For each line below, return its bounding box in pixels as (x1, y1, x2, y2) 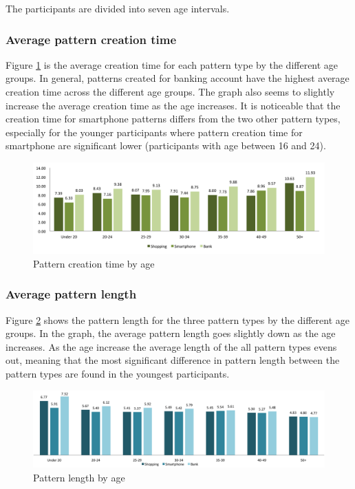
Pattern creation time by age (33, 256, 155, 270)
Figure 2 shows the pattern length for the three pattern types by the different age (6, 312, 349, 327)
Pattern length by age (33, 470, 125, 484)
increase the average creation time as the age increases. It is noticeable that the (6, 98, 341, 112)
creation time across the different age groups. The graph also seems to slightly (6, 85, 335, 98)
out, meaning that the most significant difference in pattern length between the (6, 353, 340, 367)
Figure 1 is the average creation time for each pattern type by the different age (6, 57, 338, 72)
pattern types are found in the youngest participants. (6, 367, 230, 381)
